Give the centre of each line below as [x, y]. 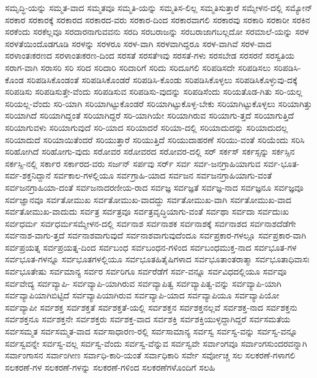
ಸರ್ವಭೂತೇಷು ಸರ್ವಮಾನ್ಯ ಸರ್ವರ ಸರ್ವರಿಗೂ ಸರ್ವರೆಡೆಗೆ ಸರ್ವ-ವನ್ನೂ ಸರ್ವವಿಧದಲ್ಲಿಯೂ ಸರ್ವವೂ [146, 271]
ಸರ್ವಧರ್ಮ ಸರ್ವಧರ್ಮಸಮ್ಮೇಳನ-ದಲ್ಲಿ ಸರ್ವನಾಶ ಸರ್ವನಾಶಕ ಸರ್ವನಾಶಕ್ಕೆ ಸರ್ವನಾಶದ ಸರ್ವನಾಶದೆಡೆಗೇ [151, 223]
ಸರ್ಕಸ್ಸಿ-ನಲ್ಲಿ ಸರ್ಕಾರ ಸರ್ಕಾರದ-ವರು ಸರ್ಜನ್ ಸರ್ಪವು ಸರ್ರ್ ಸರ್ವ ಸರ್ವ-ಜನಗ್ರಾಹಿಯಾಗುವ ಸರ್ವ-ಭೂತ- [152, 163]
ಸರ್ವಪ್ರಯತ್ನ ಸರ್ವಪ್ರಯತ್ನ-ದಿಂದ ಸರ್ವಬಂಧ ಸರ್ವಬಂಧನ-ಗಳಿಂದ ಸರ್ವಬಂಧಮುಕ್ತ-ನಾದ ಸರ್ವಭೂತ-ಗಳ [151, 247]
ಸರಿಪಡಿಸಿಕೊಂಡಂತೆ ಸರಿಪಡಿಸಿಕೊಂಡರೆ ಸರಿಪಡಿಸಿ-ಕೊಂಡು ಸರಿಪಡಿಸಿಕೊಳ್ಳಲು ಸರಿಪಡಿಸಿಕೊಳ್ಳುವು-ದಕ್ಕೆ [162, 79]
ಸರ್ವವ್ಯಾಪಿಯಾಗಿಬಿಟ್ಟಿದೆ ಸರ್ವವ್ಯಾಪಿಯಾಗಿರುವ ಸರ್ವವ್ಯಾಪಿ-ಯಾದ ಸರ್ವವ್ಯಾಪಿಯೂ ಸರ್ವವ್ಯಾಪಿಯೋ [142, 295]
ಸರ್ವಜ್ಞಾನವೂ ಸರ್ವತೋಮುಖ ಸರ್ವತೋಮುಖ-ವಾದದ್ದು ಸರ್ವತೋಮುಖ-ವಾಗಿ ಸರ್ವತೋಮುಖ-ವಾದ [148, 199]
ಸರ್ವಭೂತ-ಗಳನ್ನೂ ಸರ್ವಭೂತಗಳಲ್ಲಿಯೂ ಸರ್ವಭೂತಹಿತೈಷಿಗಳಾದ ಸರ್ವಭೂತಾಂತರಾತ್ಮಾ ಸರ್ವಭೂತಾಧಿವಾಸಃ [157, 259]
